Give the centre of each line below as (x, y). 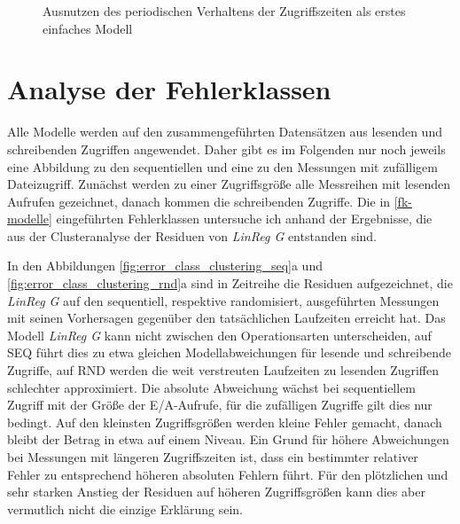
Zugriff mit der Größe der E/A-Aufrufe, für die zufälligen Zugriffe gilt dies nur (220, 405)
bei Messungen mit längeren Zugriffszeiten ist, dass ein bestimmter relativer (213, 457)
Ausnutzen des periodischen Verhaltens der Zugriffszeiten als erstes (224, 11)
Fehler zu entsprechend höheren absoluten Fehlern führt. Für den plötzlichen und (228, 474)
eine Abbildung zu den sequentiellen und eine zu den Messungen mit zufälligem (222, 166)
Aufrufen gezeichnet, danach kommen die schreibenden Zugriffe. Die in (199, 201)
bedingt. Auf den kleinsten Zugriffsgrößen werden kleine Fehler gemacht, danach (225, 422)
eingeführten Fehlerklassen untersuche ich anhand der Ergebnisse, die (244, 219)
